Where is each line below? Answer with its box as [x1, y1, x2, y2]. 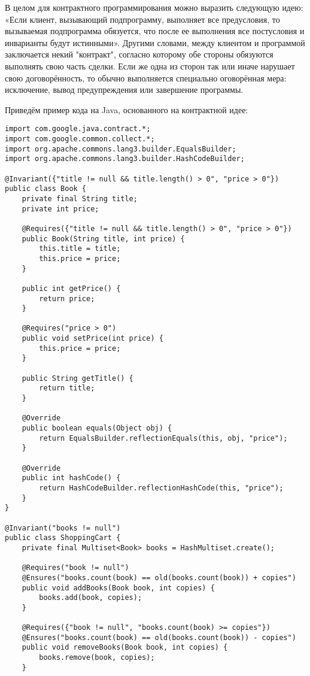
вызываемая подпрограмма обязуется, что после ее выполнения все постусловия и [5, 25, 305, 37]
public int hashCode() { [22, 474, 121, 483]
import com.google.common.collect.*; [5, 135, 155, 143]
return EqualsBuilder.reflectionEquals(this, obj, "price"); [39, 434, 288, 442]
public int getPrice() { [22, 284, 121, 293]
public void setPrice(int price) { [22, 334, 163, 343]
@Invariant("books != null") [5, 523, 121, 532]
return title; [39, 384, 95, 393]
